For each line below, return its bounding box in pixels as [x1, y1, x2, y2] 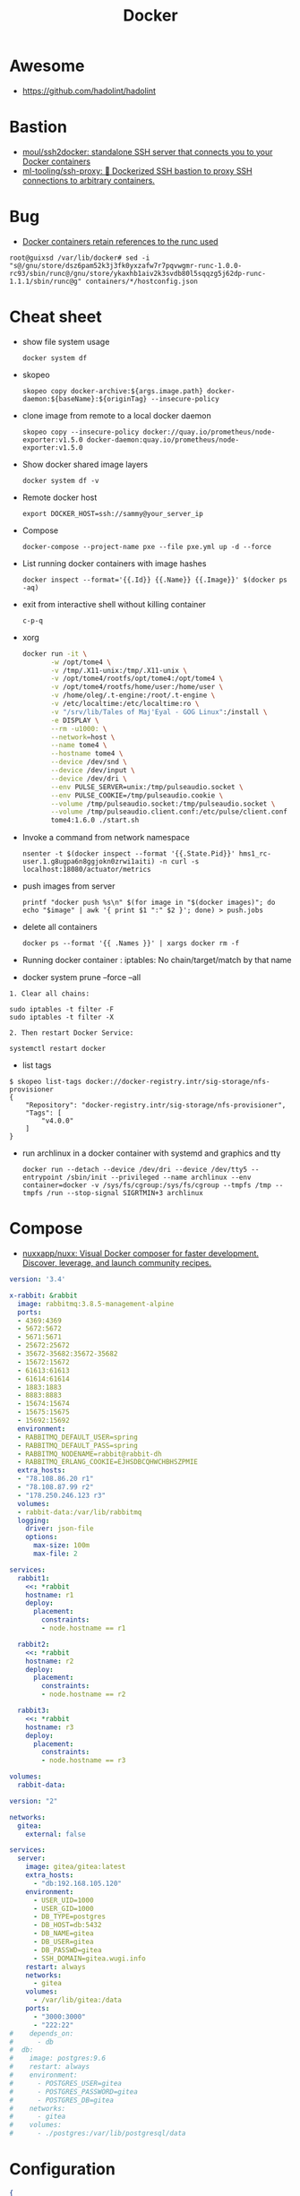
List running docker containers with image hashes [21, 557, 207, 569]
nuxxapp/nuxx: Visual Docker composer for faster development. [21, 1248, 260, 1259]
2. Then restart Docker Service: [9, 1029, 134, 1038]
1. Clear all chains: [9, 989, 90, 999]
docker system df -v [21, 476, 99, 485]
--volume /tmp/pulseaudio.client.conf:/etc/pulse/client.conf [50, 807, 288, 816]
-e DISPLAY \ [50, 716, 99, 725]
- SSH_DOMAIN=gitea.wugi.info [32, 1954, 146, 1963]
